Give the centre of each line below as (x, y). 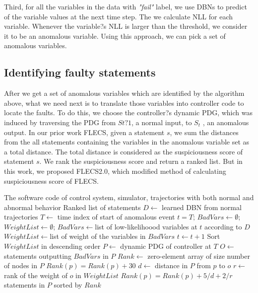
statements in (25, 285)
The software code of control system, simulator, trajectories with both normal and (129, 197)
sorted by (68, 285)
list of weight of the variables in (98, 236)
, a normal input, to (162, 122)
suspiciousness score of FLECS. (51, 181)
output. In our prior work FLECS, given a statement (84, 132)
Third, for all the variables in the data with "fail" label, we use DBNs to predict (126, 6)
